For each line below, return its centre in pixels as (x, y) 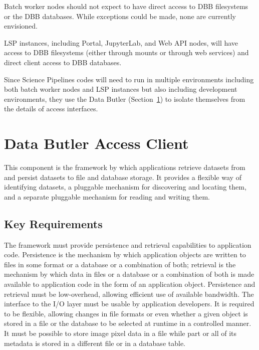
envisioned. (21, 26)
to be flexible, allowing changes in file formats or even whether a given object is (126, 313)
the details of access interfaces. (51, 109)
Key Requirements (53, 223)
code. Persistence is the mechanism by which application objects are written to (125, 254)
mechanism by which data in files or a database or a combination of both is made (129, 274)
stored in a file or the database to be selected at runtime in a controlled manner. (128, 323)
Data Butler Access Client (96, 143)
